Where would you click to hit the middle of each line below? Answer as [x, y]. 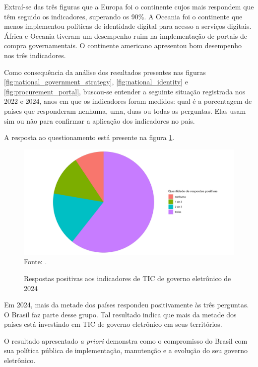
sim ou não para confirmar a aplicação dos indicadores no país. [99, 120]
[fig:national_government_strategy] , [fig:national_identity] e [96, 82]
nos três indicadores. [35, 55]
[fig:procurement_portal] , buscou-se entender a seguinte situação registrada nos [125, 91]
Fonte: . [35, 261]
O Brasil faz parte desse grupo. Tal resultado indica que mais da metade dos [120, 314]
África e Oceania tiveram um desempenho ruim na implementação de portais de [126, 36]
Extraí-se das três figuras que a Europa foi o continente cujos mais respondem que [129, 6]
